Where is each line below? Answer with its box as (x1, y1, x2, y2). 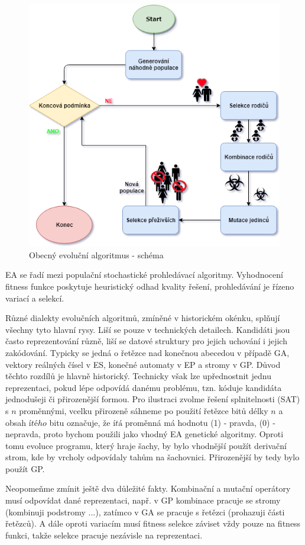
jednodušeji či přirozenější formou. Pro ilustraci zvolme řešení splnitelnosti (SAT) (5, 393, 300, 405)
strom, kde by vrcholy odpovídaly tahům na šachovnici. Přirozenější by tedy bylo (5, 451, 300, 463)
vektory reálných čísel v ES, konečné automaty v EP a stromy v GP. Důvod (5, 358, 281, 370)
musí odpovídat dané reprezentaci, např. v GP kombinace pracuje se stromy (5, 494, 281, 506)
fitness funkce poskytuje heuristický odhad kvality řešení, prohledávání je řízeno (5, 280, 294, 292)
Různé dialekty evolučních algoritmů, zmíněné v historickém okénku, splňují (5, 312, 280, 324)
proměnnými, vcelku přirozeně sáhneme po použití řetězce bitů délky (19, 404, 268, 416)
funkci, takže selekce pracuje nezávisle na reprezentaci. (5, 528, 203, 541)
